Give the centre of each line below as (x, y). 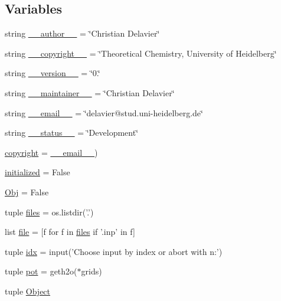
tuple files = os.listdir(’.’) (49, 212)
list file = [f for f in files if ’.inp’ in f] (70, 232)
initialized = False (37, 172)
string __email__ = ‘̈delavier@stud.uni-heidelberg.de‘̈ (104, 112)
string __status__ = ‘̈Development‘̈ (72, 132)
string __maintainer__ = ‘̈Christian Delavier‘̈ (90, 92)
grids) (92, 271)
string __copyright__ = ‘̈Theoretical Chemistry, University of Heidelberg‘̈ (141, 53)
